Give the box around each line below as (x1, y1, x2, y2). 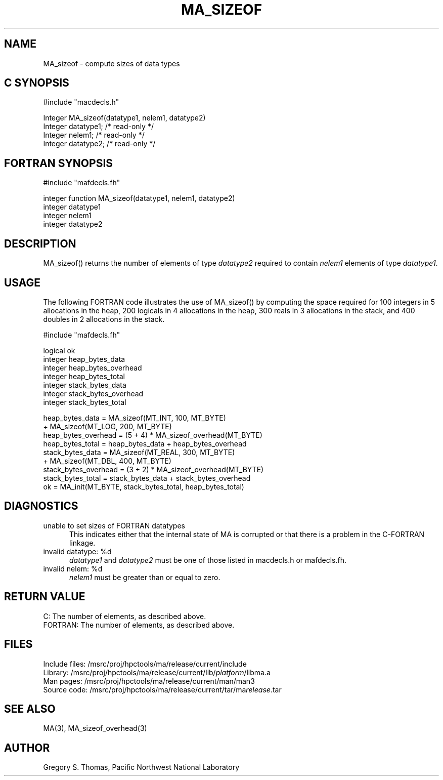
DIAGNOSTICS (4, 500, 78, 513)
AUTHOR (4, 741, 50, 754)
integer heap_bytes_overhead (43, 363, 142, 372)
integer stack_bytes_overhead (43, 389, 144, 398)
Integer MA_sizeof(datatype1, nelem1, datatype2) (43, 113, 206, 122)
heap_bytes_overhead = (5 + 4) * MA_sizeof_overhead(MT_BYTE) (43, 430, 262, 439)
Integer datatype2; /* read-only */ (43, 139, 156, 148)
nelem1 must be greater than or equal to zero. (69, 572, 220, 582)
